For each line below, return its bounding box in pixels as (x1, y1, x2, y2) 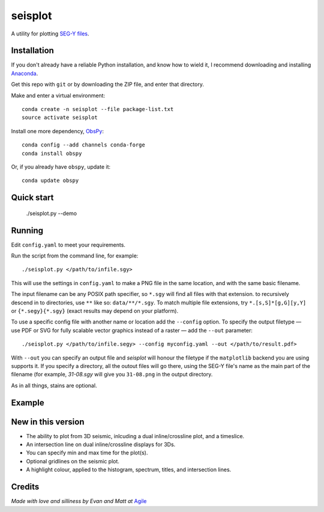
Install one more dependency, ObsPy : (11, 127, 104, 134)
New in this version (11, 417, 85, 427)
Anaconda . (11, 70, 38, 77)
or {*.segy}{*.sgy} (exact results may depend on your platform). (11, 307, 179, 315)
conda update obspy (22, 177, 79, 184)
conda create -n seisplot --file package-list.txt (22, 106, 174, 113)
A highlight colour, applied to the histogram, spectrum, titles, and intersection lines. (26, 466, 232, 474)
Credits (11, 482, 40, 492)
